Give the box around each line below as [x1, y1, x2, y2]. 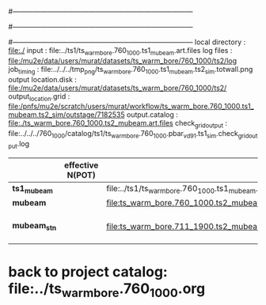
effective [63, 160, 99, 171]
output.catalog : [126, 110, 178, 119]
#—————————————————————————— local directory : [8, 37, 246, 47]
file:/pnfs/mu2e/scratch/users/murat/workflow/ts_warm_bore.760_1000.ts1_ [8, 102, 255, 111]
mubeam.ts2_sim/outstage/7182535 [8, 110, 125, 119]
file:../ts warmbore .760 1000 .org [8, 280, 206, 300]
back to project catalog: [8, 263, 168, 281]
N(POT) [66, 169, 97, 180]
